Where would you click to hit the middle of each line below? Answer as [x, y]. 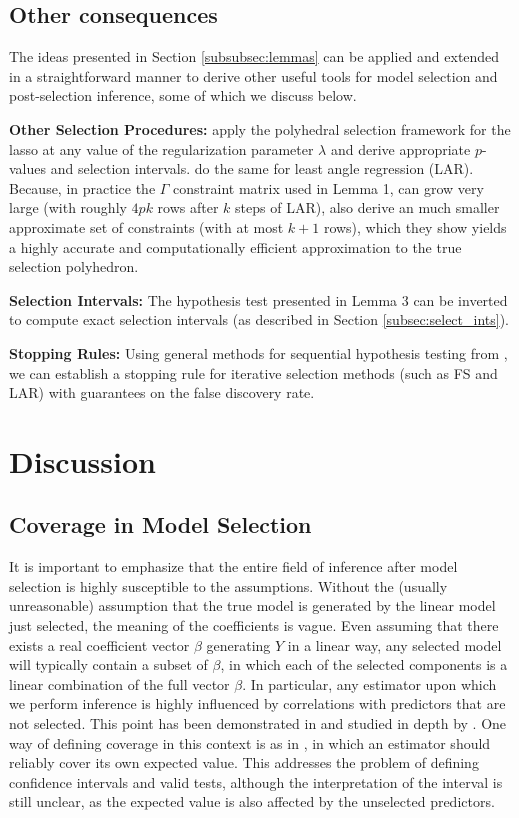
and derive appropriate [400, 148]
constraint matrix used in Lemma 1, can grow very [328, 187]
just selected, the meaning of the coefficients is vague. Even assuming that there [254, 625]
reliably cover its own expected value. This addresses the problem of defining [244, 762]
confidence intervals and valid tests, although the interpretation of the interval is [256, 781]
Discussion [82, 460]
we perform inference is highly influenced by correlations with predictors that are [257, 703]
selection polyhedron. [74, 266]
